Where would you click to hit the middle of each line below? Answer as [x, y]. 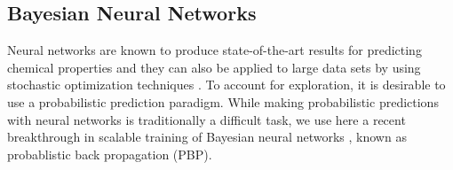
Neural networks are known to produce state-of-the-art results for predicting [215, 50]
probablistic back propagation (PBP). [110, 154]
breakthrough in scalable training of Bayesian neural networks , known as [207, 137]
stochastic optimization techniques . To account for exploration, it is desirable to [226, 85]
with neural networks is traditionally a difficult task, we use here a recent [207, 119]
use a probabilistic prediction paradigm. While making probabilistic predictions [223, 101]
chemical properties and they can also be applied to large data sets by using [214, 67]
